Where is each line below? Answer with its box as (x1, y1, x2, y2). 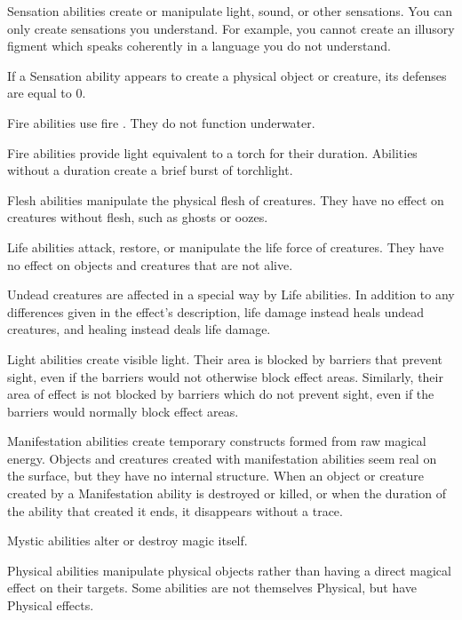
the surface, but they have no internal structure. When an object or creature (7, 466, 425, 485)
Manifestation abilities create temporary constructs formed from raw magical (7, 432, 426, 450)
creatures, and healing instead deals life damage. (7, 320, 271, 338)
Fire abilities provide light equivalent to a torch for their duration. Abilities (7, 143, 418, 162)
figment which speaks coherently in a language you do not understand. (7, 36, 391, 55)
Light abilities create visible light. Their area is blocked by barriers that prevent (7, 349, 442, 368)
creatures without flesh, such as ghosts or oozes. (7, 208, 268, 227)
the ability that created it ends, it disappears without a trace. (7, 501, 343, 520)
